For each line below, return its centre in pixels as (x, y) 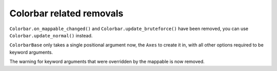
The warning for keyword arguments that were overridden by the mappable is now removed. (107, 62)
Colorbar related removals (66, 13)
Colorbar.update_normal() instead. (51, 35)
